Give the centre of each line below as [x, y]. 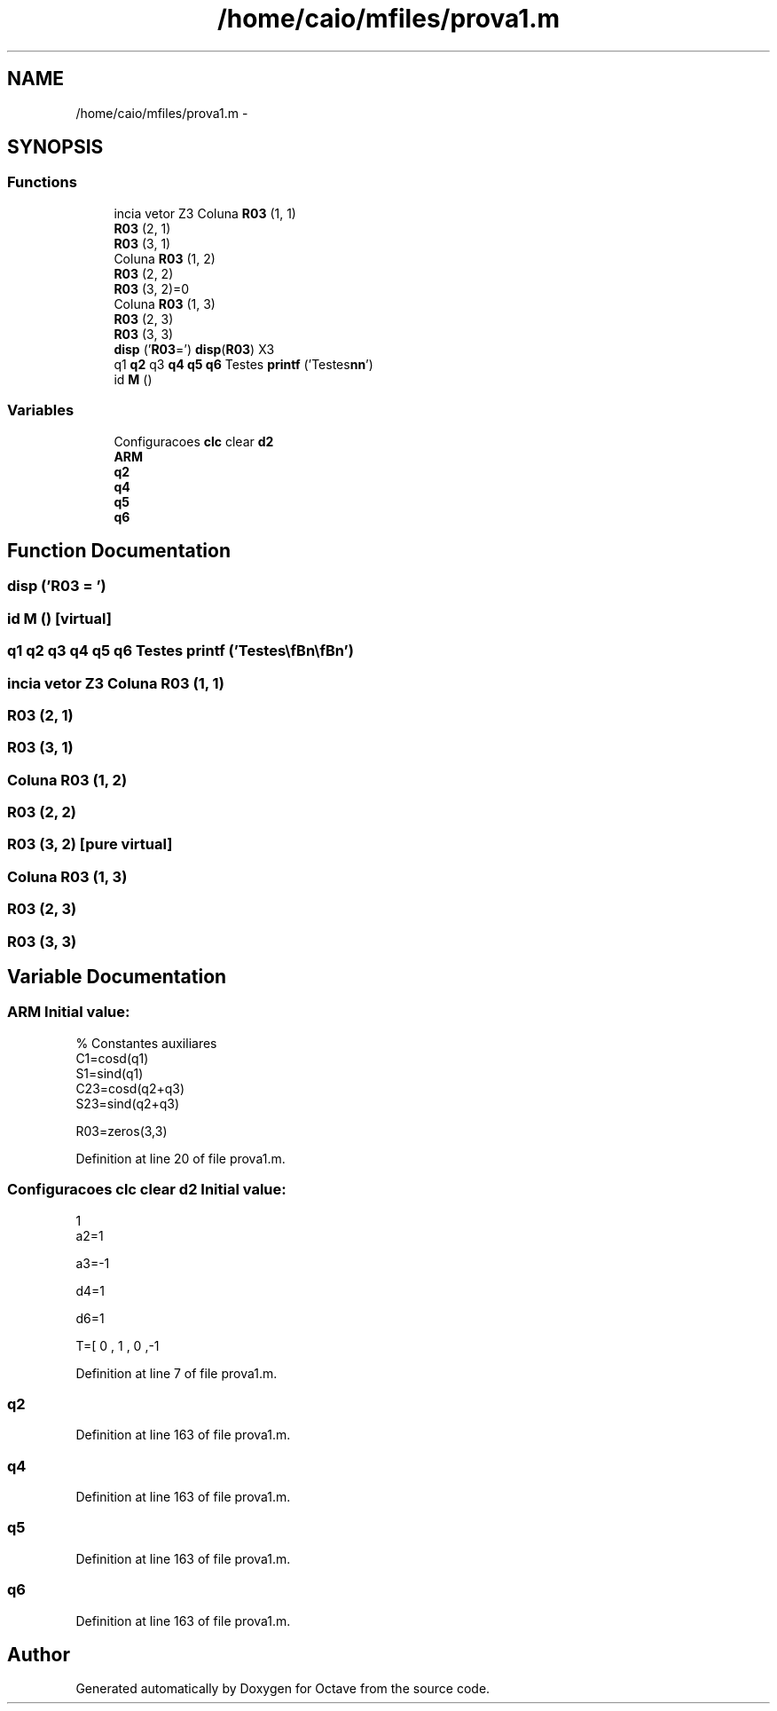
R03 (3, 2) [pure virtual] [90, 844]
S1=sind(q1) [110, 1073]
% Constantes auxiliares [146, 1043]
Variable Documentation [117, 976]
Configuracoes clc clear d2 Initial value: [147, 1190]
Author [39, 1654]
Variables [41, 410]
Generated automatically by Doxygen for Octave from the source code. [283, 1689]
